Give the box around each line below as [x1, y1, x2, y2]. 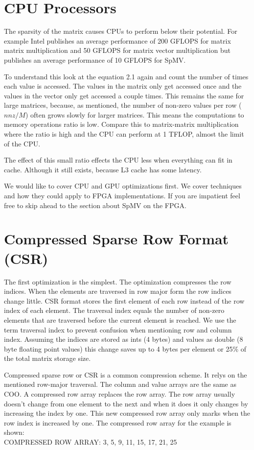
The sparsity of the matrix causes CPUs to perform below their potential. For [4, 26, 237, 36]
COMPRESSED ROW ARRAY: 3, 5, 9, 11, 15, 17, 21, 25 [4, 437, 177, 447]
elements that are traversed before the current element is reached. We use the [4, 314, 236, 325]
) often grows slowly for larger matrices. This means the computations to [25, 109, 244, 119]
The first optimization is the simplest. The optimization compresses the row [4, 276, 231, 286]
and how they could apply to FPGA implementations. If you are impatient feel [4, 190, 240, 201]
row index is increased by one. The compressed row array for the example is [4, 417, 231, 427]
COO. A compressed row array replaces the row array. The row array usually [4, 389, 235, 399]
